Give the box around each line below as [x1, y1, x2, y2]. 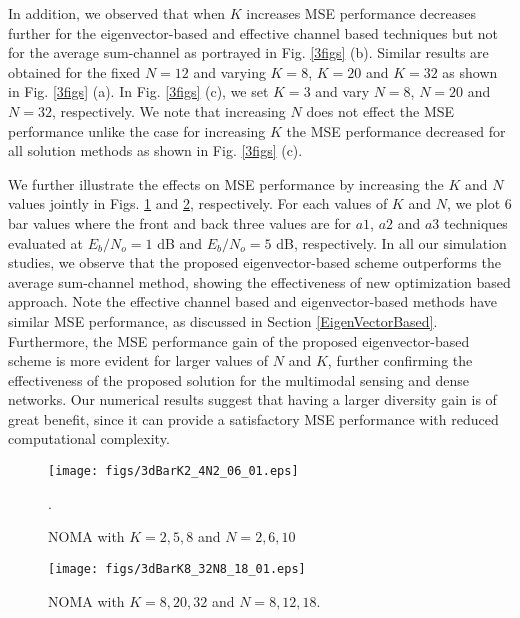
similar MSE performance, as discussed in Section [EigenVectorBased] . [8, 310, 438, 331]
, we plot [446, 193, 501, 214]
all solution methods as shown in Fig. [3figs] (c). [8, 140, 303, 161]
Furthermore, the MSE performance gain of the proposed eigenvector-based [8, 330, 470, 351]
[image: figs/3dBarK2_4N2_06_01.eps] [48, 464, 299, 479]
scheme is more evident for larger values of [8, 350, 269, 371]
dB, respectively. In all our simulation [276, 232, 507, 253]
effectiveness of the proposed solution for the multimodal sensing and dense [8, 369, 470, 390]
